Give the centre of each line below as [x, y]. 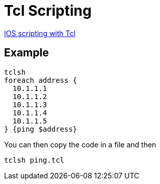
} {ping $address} [41, 129]
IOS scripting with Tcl [40, 33]
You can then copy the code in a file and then [80, 144]
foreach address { [41, 80]
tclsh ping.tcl [34, 160]
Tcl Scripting [48, 11]
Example [26, 53]
